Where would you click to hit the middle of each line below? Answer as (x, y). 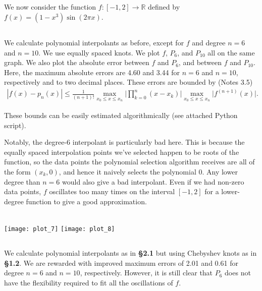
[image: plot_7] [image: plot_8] (60, 229)
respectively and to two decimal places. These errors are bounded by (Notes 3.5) (128, 82)
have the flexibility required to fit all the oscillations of (89, 282)
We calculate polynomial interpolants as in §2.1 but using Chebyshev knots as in (130, 253)
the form (17, 172)
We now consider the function (50, 7)
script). (15, 125)
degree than (22, 181)
